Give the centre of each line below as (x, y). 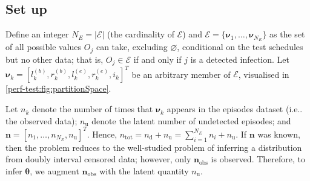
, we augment (54, 170)
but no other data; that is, (54, 59)
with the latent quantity (144, 170)
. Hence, (102, 134)
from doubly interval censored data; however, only (98, 159)
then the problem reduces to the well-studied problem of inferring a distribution (154, 147)
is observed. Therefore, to (258, 159)
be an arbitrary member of (181, 74)
